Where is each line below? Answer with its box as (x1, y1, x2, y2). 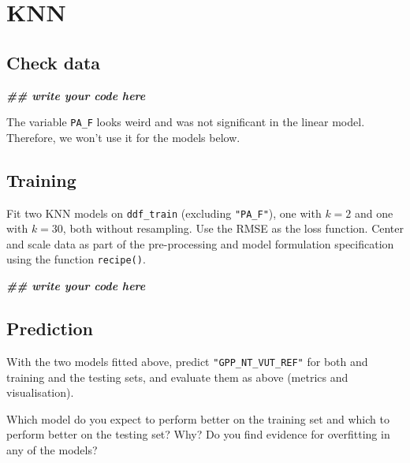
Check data (6, 50, 101, 74)
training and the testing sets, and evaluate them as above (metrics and (6, 368, 348, 385)
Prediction (6, 316, 93, 341)
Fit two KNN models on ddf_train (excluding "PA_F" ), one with (6, 204, 322, 221)
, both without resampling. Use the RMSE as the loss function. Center (62, 220, 404, 237)
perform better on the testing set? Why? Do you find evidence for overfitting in (6, 426, 390, 442)
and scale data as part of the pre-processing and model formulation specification (6, 235, 394, 252)
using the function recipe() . (6, 251, 146, 267)
